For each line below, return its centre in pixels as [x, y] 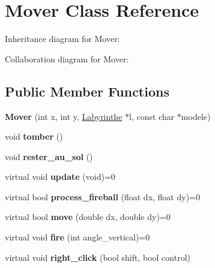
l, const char [152, 116]
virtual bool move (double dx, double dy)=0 [88, 217]
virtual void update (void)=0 [60, 177]
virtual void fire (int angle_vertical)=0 [77, 237]
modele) [196, 116]
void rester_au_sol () [49, 156]
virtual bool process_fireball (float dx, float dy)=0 [102, 196]
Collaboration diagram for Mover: [67, 58]
